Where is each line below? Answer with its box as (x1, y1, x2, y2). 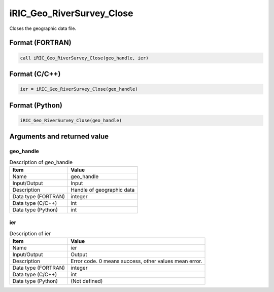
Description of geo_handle (9, 159, 73, 166)
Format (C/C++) (9, 69, 61, 78)
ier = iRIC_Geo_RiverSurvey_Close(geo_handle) (20, 86, 138, 92)
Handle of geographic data (71, 186, 135, 193)
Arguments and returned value (9, 132, 109, 141)
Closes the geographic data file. (9, 25, 76, 31)
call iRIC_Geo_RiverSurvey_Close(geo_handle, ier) (20, 55, 149, 61)
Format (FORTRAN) (9, 39, 72, 47)
